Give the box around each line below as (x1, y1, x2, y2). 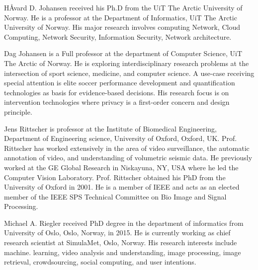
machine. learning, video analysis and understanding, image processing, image (4, 247, 241, 257)
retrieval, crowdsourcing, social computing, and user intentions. (4, 257, 196, 267)
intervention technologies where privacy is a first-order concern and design (4, 97, 230, 107)
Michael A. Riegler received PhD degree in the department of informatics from (4, 217, 244, 228)
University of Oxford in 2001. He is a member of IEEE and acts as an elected (4, 182, 240, 192)
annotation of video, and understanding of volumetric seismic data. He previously (4, 152, 253, 163)
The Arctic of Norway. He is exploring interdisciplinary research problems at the (4, 58, 249, 68)
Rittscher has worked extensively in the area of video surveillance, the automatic (4, 142, 250, 153)
